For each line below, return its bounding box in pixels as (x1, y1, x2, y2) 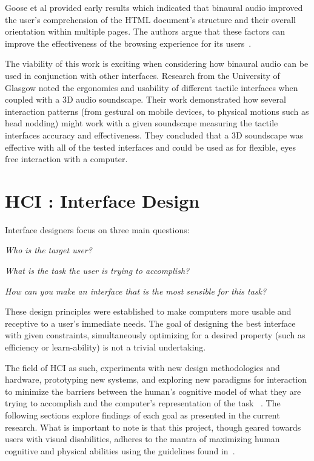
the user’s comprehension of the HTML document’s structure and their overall (5, 13, 296, 26)
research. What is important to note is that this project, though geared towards (5, 420, 301, 433)
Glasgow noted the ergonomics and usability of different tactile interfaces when (5, 81, 298, 94)
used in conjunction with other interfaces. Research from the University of (5, 69, 280, 81)
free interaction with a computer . (5, 152, 128, 165)
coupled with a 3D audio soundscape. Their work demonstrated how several (5, 93, 286, 106)
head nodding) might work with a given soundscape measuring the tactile (5, 117, 278, 129)
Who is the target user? (5, 244, 92, 256)
